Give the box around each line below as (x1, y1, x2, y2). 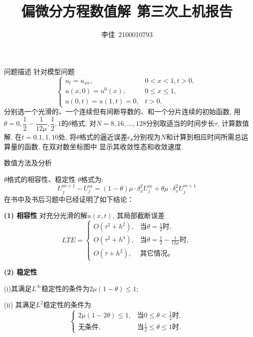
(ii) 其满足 (4, 299, 36, 310)
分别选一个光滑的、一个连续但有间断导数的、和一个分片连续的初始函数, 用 (4, 106, 241, 117)
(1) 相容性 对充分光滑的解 (4, 210, 87, 220)
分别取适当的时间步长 (146, 118, 214, 128)
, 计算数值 (217, 118, 249, 128)
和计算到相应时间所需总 (166, 132, 241, 142)
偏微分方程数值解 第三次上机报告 (21, 1, 233, 21)
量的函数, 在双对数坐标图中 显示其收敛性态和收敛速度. (10, 141, 184, 151)
